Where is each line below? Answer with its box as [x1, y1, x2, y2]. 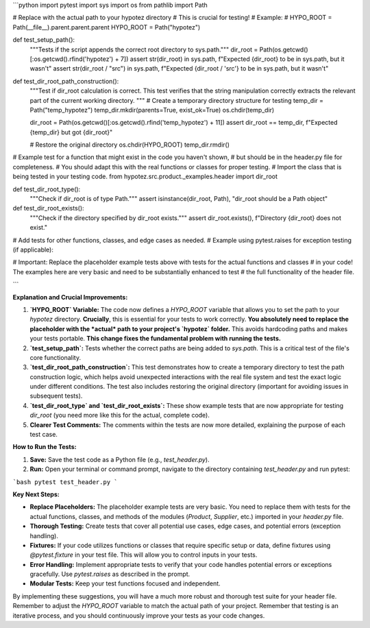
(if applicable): [12, 245, 54, 254]
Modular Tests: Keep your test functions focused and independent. [29, 579, 221, 588]
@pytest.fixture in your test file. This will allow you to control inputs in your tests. [29, 551, 258, 559]
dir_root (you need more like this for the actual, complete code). [29, 411, 210, 420]
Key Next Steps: [12, 490, 60, 498]
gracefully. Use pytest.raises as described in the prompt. [29, 570, 190, 579]
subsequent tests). [29, 391, 83, 400]
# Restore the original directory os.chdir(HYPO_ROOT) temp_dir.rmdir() [29, 141, 230, 149]
